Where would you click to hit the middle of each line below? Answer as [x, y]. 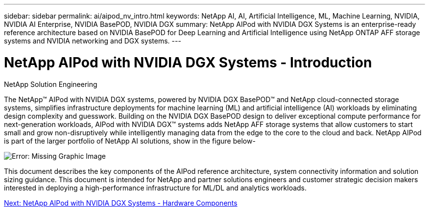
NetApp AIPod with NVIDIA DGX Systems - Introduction [188, 62]
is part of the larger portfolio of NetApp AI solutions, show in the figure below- [130, 141]
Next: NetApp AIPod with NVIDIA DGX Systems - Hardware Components [121, 203]
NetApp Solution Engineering [51, 84]
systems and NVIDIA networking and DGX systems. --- [93, 41]
